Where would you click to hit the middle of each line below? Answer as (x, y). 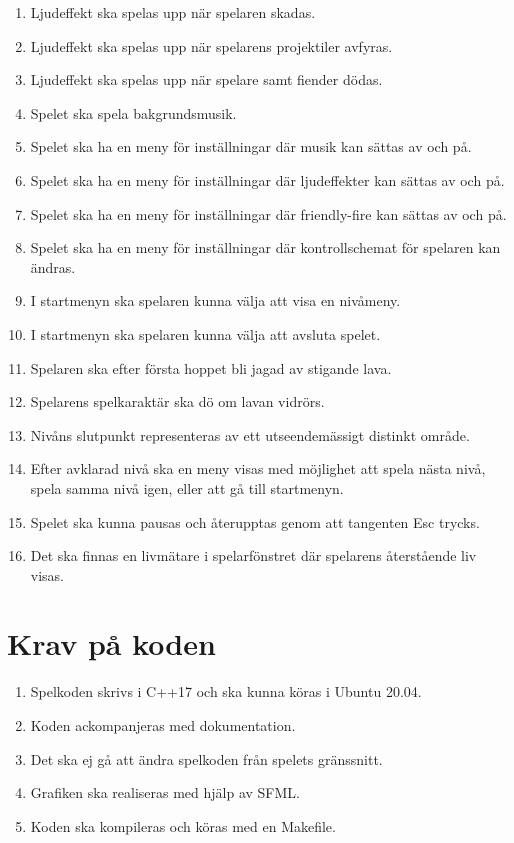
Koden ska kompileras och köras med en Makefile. (183, 825)
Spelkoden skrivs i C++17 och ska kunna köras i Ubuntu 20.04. (226, 691)
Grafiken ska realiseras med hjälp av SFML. (165, 792)
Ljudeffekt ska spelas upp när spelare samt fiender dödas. (206, 79)
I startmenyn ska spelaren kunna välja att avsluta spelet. (205, 333)
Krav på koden (111, 643)
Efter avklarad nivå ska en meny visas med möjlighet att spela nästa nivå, (258, 468)
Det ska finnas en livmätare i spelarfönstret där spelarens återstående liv (253, 555)
